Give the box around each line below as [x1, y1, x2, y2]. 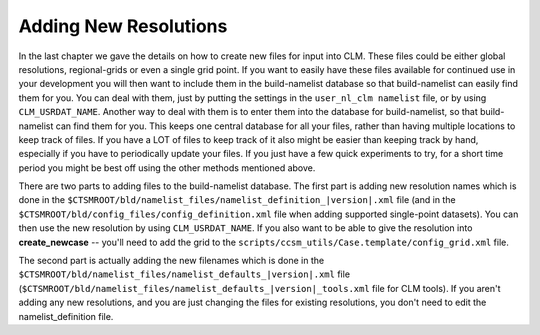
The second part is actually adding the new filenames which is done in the [18, 255, 325, 267]
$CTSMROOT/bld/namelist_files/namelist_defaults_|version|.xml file [18, 268, 350, 280]
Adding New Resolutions [18, 15, 228, 37]
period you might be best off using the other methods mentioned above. [18, 161, 316, 174]
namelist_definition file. [18, 310, 114, 322]
